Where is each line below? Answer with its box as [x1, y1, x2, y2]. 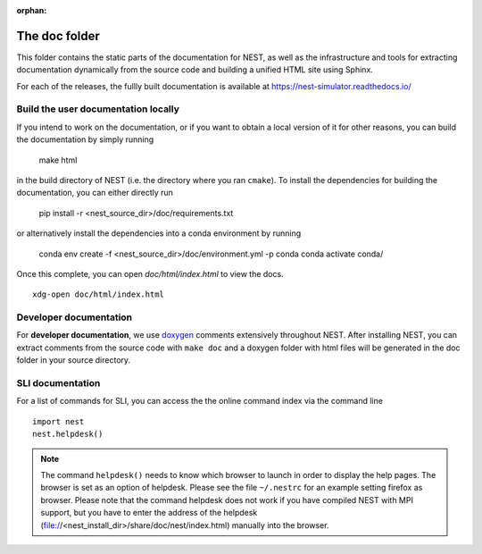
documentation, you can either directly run [16, 188, 174, 198]
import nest [32, 416, 85, 426]
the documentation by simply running [16, 134, 154, 145]
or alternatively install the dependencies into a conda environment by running [16, 228, 302, 239]
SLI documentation [16, 377, 101, 390]
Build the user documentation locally [16, 103, 180, 115]
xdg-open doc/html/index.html [32, 290, 165, 299]
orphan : [16, 5, 47, 15]
